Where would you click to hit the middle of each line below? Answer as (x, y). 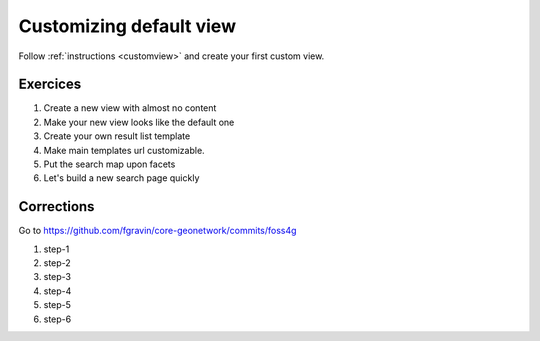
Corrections (56, 206)
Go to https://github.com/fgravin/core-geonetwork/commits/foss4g (157, 231)
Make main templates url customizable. (124, 150)
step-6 (57, 319)
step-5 (57, 305)
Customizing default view (127, 26)
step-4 (57, 291)
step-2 (57, 263)
